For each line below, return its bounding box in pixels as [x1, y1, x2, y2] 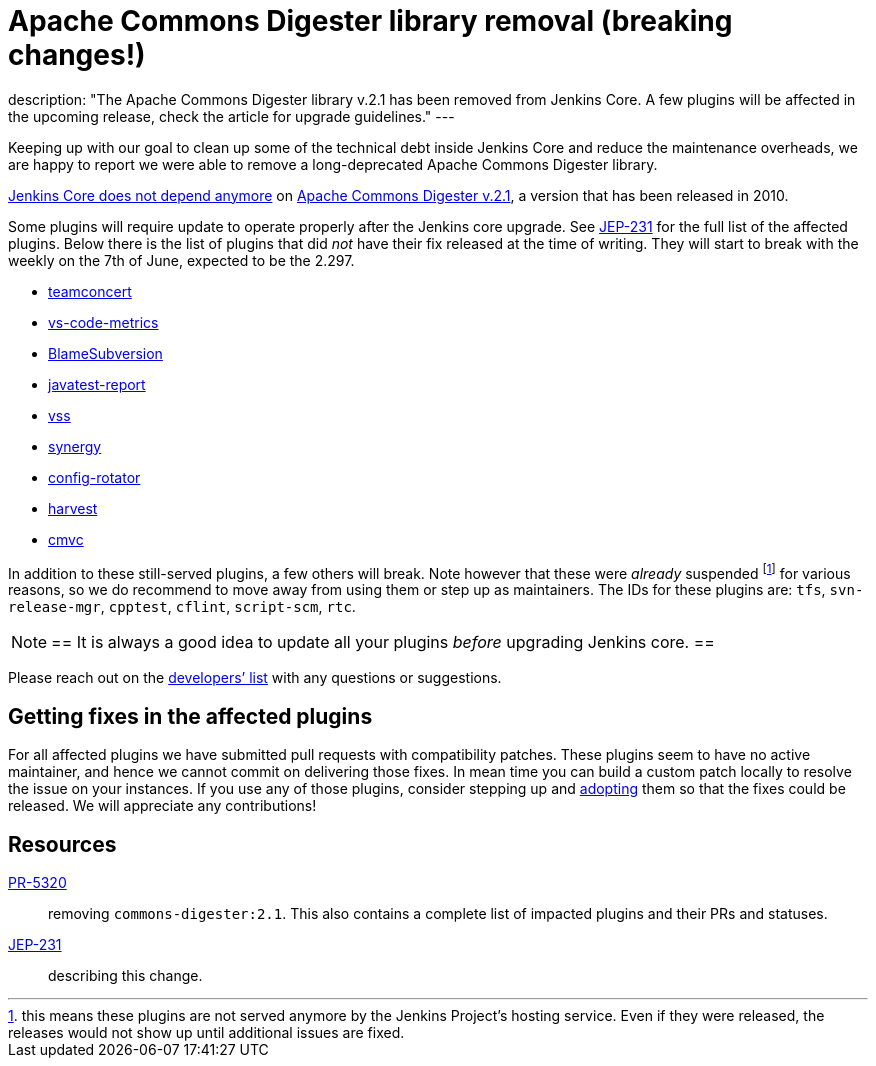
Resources [8, 831, 117, 857]
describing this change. [48, 967, 203, 985]
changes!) [8, 38, 146, 72]
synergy [48, 437, 102, 455]
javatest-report [48, 375, 146, 393]
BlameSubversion [48, 344, 163, 362]
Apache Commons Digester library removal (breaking [8, 4, 733, 38]
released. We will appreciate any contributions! [8, 797, 317, 815]
